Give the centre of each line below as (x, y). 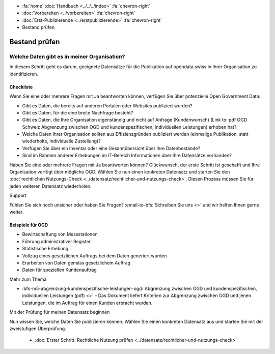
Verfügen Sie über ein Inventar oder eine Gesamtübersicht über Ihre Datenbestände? (111, 148)
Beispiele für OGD (29, 225)
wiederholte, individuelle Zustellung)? (62, 141)
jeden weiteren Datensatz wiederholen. (50, 186)
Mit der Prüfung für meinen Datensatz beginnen (60, 312)
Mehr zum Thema (28, 279)
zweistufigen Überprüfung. (38, 329)
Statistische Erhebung (45, 249)
